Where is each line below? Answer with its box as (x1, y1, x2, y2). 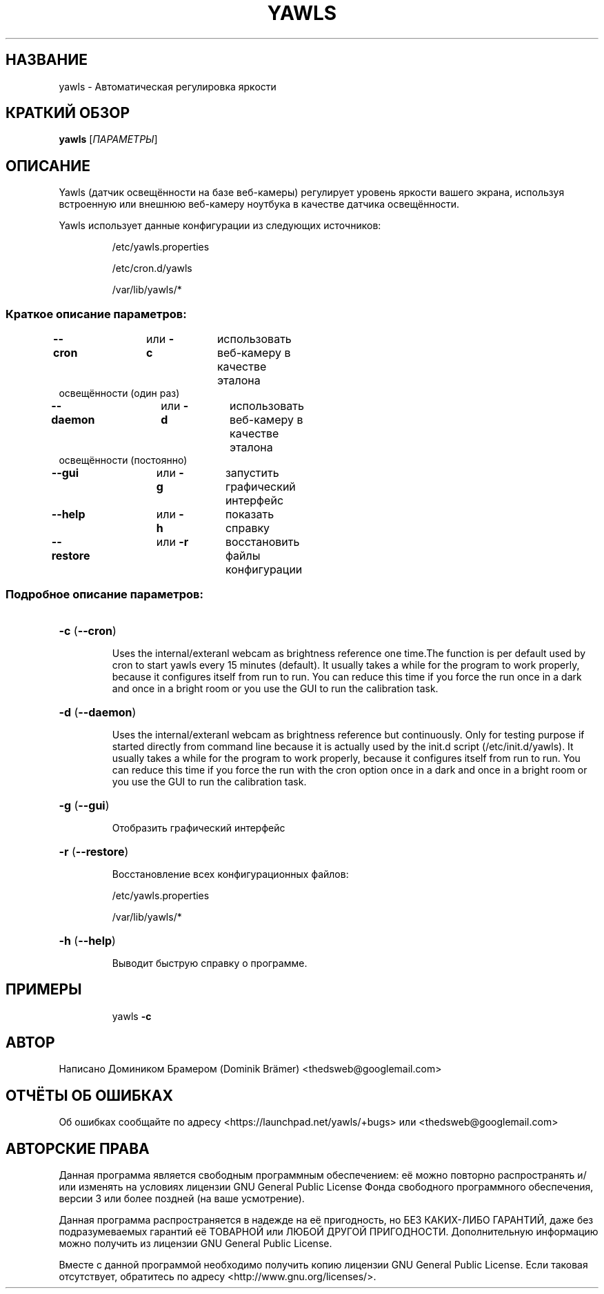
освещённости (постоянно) (59, 454, 188, 467)
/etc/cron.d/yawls (112, 262, 192, 275)
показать (225, 507, 274, 522)
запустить (225, 466, 279, 480)
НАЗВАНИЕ (6, 51, 88, 69)
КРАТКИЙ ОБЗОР (6, 104, 130, 122)
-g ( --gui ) (59, 798, 110, 812)
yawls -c (112, 1010, 152, 1022)
